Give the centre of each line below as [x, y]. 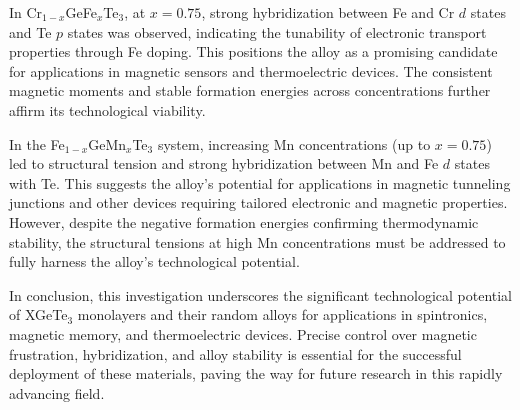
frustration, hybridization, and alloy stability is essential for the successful [235, 353]
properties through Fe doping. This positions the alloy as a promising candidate [253, 51]
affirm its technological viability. [107, 109]
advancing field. [57, 392]
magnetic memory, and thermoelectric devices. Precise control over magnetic [243, 333]
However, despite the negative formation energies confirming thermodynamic [244, 221]
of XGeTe [38, 314]
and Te [30, 31]
